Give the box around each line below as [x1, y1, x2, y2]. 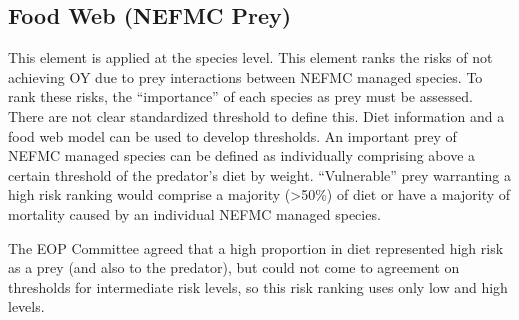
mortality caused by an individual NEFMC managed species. [8, 203, 381, 224]
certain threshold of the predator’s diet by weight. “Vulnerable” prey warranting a [8, 164, 511, 185]
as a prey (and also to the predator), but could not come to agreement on [8, 257, 460, 278]
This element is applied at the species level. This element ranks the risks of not [8, 47, 493, 68]
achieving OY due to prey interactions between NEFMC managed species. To [8, 66, 483, 87]
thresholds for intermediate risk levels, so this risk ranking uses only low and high [8, 276, 508, 297]
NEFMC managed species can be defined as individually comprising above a [8, 145, 476, 166]
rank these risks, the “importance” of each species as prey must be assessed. [8, 86, 473, 107]
